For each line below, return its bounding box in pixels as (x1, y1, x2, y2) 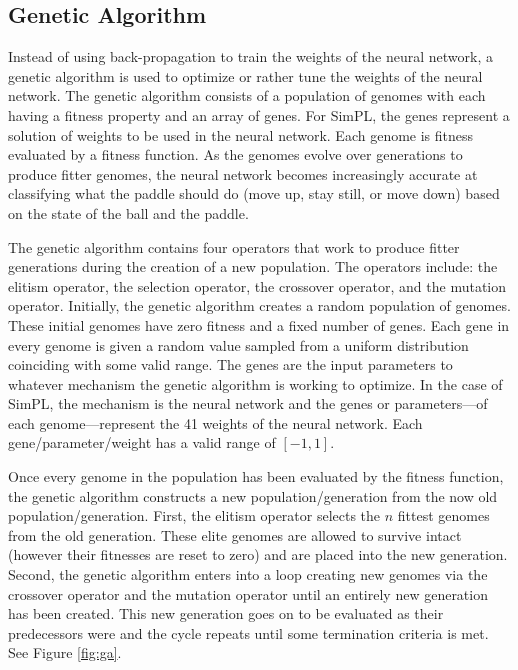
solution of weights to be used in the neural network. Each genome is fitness (8, 124, 474, 145)
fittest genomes (397, 505, 490, 526)
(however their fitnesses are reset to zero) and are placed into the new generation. (8, 544, 508, 565)
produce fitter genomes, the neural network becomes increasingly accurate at (8, 163, 478, 184)
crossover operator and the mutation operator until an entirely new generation (8, 583, 488, 604)
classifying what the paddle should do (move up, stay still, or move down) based (8, 183, 500, 204)
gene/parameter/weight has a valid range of (8, 432, 276, 453)
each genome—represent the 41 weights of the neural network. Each (8, 412, 423, 433)
